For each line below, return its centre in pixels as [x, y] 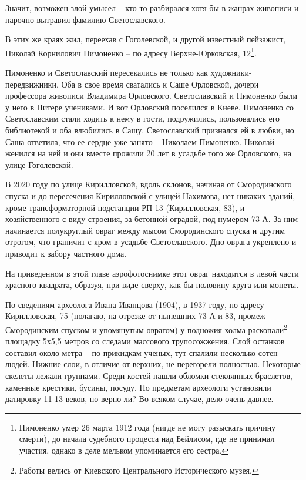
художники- [231, 73]
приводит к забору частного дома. [66, 253]
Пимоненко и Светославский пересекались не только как [107, 73]
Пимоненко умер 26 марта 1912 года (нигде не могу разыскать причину [147, 427]
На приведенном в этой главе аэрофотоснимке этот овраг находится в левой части [152, 273]
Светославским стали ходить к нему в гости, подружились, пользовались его [143, 118]
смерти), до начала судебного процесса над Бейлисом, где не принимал [147, 439]
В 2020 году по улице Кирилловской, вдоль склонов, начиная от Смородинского [149, 184]
